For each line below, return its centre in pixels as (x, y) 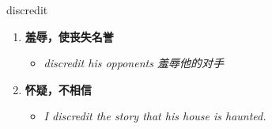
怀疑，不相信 (58, 89)
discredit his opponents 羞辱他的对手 (134, 63)
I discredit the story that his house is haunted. (155, 116)
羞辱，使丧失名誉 (69, 36)
